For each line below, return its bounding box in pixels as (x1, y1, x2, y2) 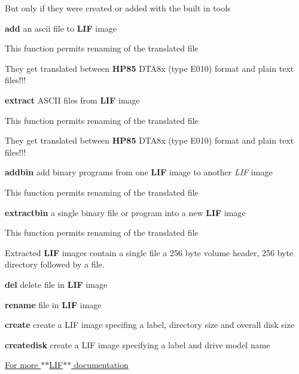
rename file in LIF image (5, 298, 102, 311)
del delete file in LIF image (5, 278, 108, 290)
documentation (74, 358, 129, 371)
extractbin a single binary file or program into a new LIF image (5, 206, 246, 218)
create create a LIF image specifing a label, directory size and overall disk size (5, 318, 295, 331)
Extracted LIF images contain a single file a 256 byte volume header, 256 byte (5, 246, 294, 259)
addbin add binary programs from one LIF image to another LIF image (5, 166, 273, 178)
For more (5, 358, 38, 371)
